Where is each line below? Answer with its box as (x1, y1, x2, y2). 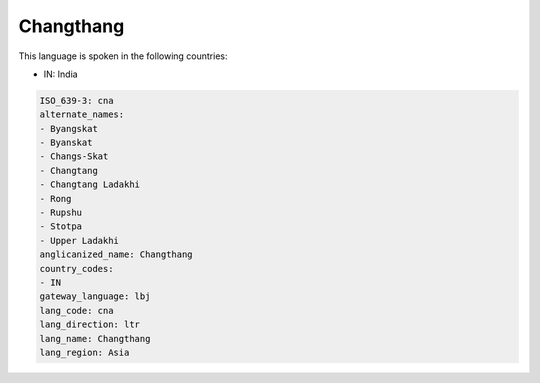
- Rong (39, 193, 72, 204)
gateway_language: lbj (39, 291, 151, 302)
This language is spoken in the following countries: (18, 50, 228, 62)
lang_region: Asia (39, 346, 130, 358)
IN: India (43, 68, 79, 80)
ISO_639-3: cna (39, 95, 114, 106)
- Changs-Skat (39, 151, 109, 162)
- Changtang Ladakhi (39, 179, 140, 190)
